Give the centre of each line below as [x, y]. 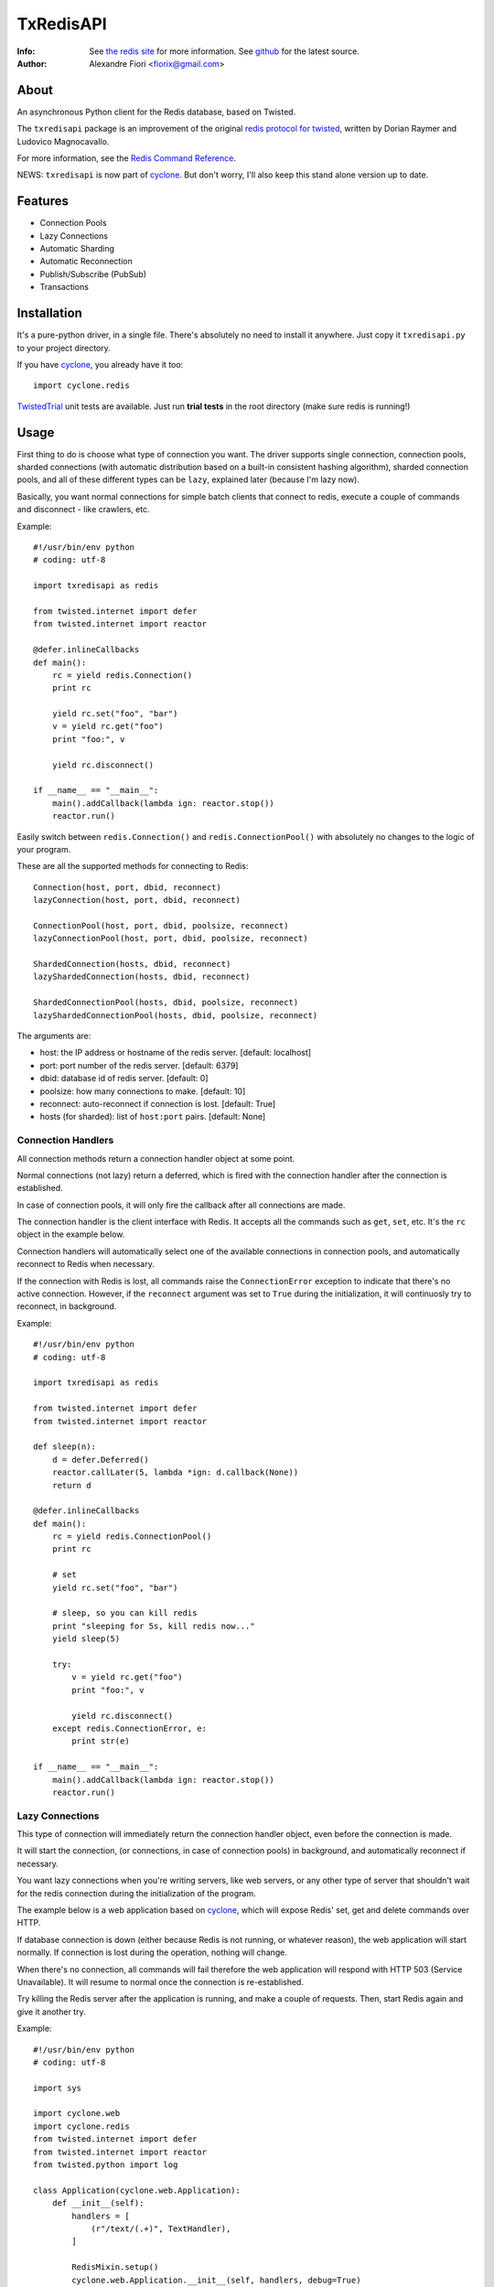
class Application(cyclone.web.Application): [137, 2190]
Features [43, 201]
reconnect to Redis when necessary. [86, 1264]
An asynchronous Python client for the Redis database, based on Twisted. [156, 112]
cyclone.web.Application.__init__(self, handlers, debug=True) [216, 2280]
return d [71, 1485]
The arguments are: [54, 1036]
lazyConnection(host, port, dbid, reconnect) [137, 900]
